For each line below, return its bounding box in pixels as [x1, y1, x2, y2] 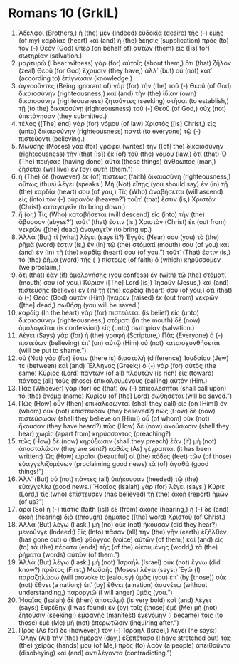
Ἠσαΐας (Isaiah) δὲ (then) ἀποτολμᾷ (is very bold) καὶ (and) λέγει [18, 596, 211, 604]
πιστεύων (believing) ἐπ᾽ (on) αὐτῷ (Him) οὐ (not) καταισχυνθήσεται [18, 338, 220, 347]
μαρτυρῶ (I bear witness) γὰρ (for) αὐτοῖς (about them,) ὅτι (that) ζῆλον [18, 58, 232, 67]
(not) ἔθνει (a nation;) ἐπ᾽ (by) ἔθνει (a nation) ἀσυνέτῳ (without [18, 580, 208, 589]
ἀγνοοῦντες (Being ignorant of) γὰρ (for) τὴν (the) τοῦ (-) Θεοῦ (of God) [18, 81, 232, 90]
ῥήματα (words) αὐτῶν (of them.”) [18, 550, 120, 559]
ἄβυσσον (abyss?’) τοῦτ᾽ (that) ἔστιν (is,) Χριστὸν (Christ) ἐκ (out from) [18, 217, 227, 226]
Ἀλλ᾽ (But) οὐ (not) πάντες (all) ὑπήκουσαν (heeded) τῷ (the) [18, 475, 198, 483]
